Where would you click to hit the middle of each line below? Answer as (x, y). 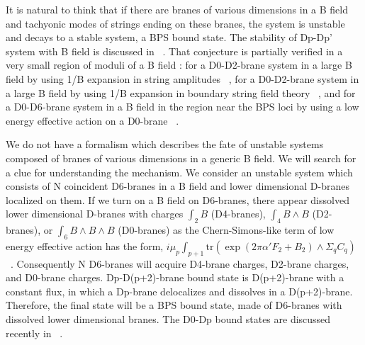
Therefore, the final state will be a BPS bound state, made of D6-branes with (174, 305)
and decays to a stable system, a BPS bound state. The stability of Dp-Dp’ (169, 37)
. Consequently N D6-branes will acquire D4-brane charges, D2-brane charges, (180, 263)
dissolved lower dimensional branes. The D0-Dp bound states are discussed (168, 319)
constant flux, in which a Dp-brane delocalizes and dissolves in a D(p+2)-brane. (179, 291)
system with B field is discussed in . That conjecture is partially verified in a (174, 51)
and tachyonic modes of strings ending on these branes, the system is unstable (175, 23)
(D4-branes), (238, 214)
